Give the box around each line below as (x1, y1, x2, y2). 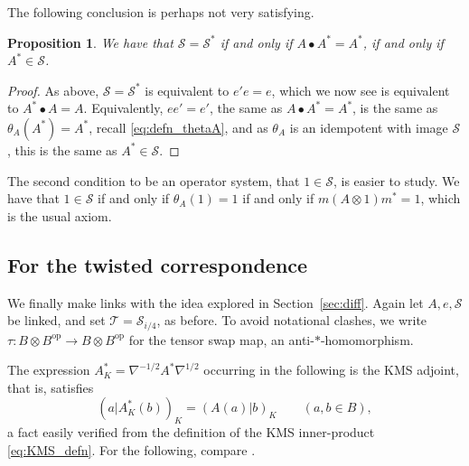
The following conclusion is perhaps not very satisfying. (7, 3, 314, 21)
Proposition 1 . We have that (7, 33, 174, 51)
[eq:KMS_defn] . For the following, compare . (7, 440, 256, 459)
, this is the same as (7, 140, 117, 159)
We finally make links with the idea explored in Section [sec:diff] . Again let (7, 293, 424, 312)
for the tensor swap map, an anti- (128, 330, 314, 349)
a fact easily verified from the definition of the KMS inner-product (7, 423, 375, 442)
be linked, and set (7, 311, 106, 330)
